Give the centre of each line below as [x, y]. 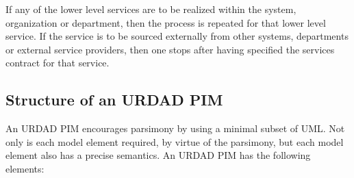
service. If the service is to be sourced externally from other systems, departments [177, 36]
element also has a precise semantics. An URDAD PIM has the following [158, 155]
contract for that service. [58, 63]
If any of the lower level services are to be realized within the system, [151, 9]
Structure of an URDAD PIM [114, 100]
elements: [25, 168]
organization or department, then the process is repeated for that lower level [166, 22]
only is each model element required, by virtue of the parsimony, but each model [175, 141]
